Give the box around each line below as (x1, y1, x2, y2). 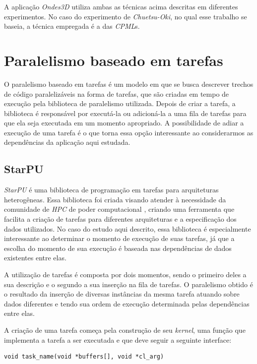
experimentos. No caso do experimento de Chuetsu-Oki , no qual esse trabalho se (4, 11, 247, 21)
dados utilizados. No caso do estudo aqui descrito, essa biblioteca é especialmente (4, 223, 251, 234)
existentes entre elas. (4, 252, 66, 263)
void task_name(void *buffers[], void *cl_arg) (4, 353, 164, 361)
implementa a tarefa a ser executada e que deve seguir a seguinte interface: (4, 334, 232, 345)
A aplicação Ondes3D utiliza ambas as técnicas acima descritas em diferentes (4, 1, 238, 11)
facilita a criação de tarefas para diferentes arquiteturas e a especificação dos (4, 214, 237, 224)
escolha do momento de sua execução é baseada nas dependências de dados (4, 243, 232, 253)
